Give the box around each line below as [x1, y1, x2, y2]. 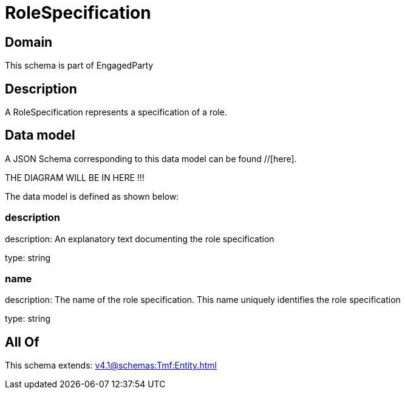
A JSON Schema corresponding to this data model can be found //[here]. [5, 153, 297, 164]
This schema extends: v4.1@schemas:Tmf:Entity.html [5, 360, 217, 371]
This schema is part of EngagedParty [5, 60, 154, 71]
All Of [5, 334, 39, 350]
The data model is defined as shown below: [5, 191, 179, 202]
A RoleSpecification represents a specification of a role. [5, 107, 227, 118]
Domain [5, 34, 53, 50]
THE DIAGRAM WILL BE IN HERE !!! [5, 172, 145, 183]
